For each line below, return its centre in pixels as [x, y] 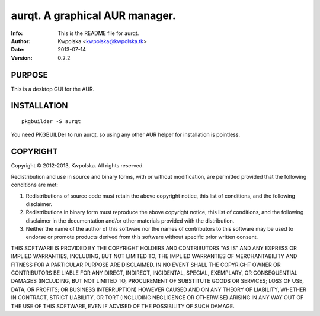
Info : [17, 33]
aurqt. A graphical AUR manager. [93, 15]
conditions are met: [35, 185]
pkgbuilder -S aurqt [51, 122]
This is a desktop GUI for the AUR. [53, 89]
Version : [22, 58]
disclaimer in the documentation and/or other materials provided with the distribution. [130, 220]
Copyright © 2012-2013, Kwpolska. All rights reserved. [78, 166]
